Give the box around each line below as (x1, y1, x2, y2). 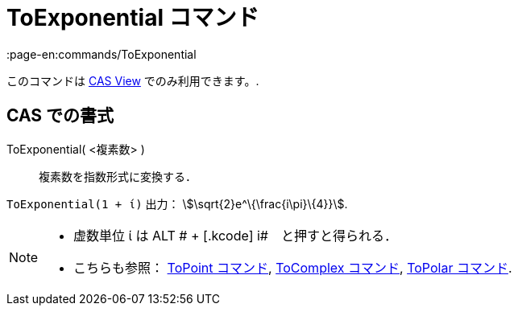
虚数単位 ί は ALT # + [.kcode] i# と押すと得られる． (73, 227, 397, 244)
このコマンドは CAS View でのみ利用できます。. (6, 73, 259, 88)
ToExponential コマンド (6, 4, 259, 31)
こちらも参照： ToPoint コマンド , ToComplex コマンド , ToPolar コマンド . (73, 259, 512, 276)
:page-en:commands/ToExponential (6, 47, 197, 61)
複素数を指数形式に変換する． (39, 169, 197, 183)
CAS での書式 (6, 105, 114, 126)
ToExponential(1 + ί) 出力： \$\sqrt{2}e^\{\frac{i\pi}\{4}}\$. (6, 196, 348, 211)
